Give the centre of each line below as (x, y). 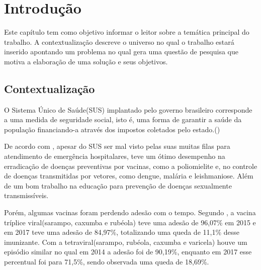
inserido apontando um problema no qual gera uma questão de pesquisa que (121, 52)
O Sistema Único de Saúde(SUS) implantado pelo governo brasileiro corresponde (128, 109)
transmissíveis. (26, 195)
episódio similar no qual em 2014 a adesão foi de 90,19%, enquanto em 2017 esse (128, 252)
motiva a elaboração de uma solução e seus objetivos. (86, 61)
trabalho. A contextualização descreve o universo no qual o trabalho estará (119, 41)
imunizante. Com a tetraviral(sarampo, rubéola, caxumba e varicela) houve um (126, 242)
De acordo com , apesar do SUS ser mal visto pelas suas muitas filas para (117, 146)
